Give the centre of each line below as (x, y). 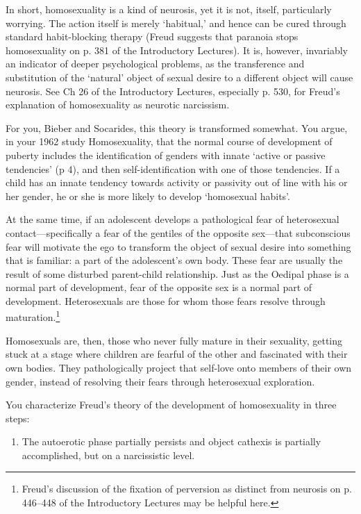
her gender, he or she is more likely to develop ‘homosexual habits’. (148, 196)
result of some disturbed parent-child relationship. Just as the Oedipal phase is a (177, 273)
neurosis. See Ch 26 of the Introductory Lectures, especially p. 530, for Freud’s (173, 91)
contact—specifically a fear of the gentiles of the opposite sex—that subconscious (178, 232)
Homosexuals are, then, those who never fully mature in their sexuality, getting (174, 340)
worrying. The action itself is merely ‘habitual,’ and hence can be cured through (176, 23)
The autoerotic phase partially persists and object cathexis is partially (171, 441)
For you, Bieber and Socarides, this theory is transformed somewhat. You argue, (177, 127)
